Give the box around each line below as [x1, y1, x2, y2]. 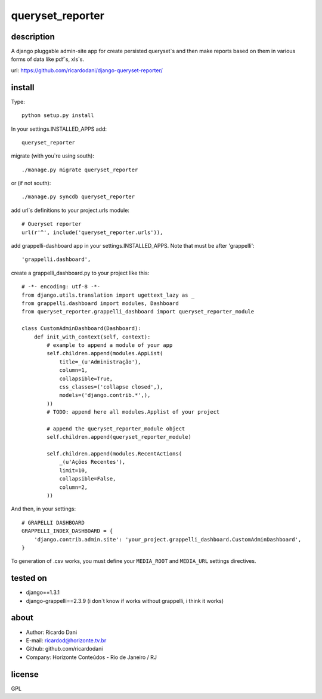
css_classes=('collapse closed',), [59, 383, 163, 390]
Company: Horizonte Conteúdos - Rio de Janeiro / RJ [26, 654, 157, 661]
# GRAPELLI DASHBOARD [21, 519, 85, 526]
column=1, [59, 367, 88, 374]
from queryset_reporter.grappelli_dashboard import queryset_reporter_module [21, 308, 255, 315]
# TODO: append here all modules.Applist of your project [47, 409, 220, 415]
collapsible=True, [59, 375, 113, 382]
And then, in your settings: [11, 505, 76, 513]
